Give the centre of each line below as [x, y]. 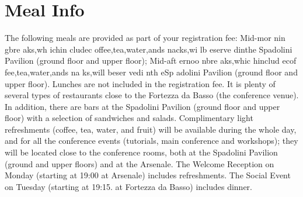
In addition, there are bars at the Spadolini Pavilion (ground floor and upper [142, 106]
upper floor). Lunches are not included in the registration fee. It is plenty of [140, 83]
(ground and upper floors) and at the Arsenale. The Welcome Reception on [140, 163]
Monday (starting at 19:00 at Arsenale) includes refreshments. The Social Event [148, 175]
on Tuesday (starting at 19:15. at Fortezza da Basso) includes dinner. [129, 186]
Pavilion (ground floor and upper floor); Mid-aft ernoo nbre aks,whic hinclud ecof [151, 61]
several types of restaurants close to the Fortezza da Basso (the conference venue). [152, 95]
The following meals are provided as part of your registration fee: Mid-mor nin [145, 38]
